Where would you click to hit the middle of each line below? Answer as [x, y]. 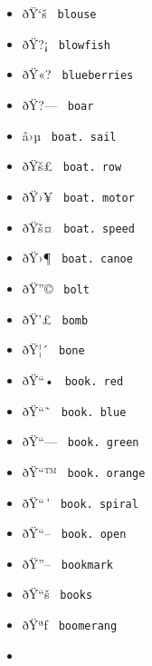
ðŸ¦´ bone [53, 349]
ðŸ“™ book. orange [84, 471]
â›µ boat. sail [69, 135]
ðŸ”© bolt [56, 288]
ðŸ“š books [57, 594]
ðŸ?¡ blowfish [66, 43]
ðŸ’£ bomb [55, 318]
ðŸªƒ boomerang [70, 625]
